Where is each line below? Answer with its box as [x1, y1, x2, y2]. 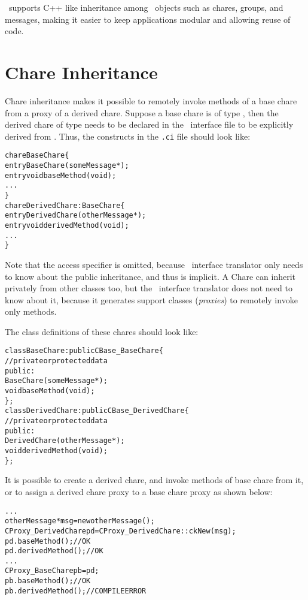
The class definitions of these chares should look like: [5, 325, 199, 337]
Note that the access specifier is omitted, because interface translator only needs [5, 258, 303, 270]
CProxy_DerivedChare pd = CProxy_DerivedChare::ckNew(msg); [5, 526, 236, 535]
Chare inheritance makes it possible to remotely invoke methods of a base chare [5, 94, 297, 107]
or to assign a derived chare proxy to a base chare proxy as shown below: [5, 485, 273, 498]
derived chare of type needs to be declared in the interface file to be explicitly [5, 118, 294, 131]
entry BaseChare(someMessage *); [5, 161, 129, 170]
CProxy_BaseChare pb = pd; [5, 566, 99, 575]
